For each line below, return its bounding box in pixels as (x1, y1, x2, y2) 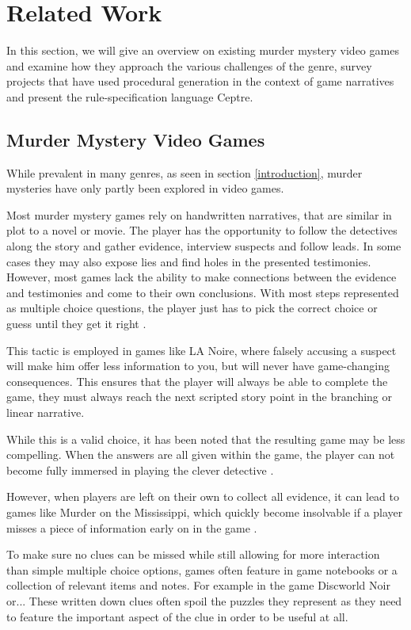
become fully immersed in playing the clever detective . (6, 461, 274, 478)
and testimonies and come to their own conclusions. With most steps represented (6, 284, 399, 300)
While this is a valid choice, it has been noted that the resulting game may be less (6, 430, 405, 447)
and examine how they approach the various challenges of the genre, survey (6, 57, 372, 74)
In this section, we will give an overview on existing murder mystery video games (6, 42, 399, 59)
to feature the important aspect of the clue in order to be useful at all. (6, 608, 348, 624)
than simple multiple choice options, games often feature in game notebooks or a (6, 561, 398, 578)
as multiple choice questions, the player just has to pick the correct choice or (6, 300, 378, 316)
